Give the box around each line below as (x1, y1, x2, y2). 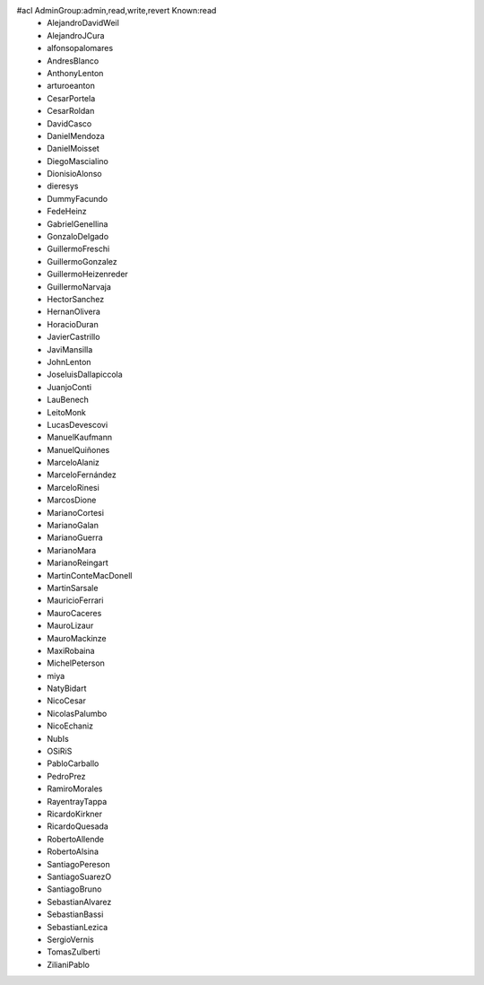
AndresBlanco (47, 55, 99, 66)
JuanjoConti (47, 381, 92, 392)
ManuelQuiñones (47, 444, 110, 455)
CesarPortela (47, 92, 96, 103)
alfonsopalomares (47, 43, 114, 54)
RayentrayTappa (47, 796, 108, 806)
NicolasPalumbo (47, 708, 108, 719)
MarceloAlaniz (47, 458, 100, 468)
